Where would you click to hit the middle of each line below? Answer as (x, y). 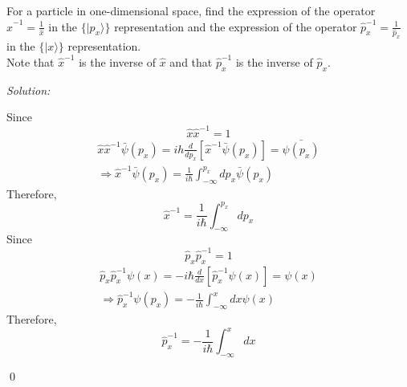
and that (191, 62)
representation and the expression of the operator (236, 26)
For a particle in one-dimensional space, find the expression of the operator (191, 10)
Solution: (28, 90)
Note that (31, 62)
